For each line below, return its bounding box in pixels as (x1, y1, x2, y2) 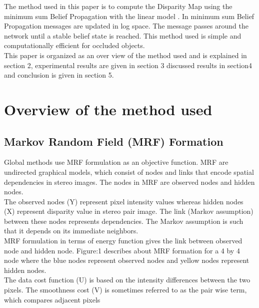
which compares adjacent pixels (4, 294, 100, 304)
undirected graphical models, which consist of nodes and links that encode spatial (4, 166, 254, 177)
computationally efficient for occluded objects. (4, 40, 145, 51)
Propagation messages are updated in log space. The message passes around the (4, 21, 249, 31)
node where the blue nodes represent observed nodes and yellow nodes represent (4, 255, 249, 265)
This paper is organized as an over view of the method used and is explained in (4, 50, 247, 60)
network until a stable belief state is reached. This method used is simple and (4, 30, 241, 41)
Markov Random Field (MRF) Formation (4, 133, 223, 149)
